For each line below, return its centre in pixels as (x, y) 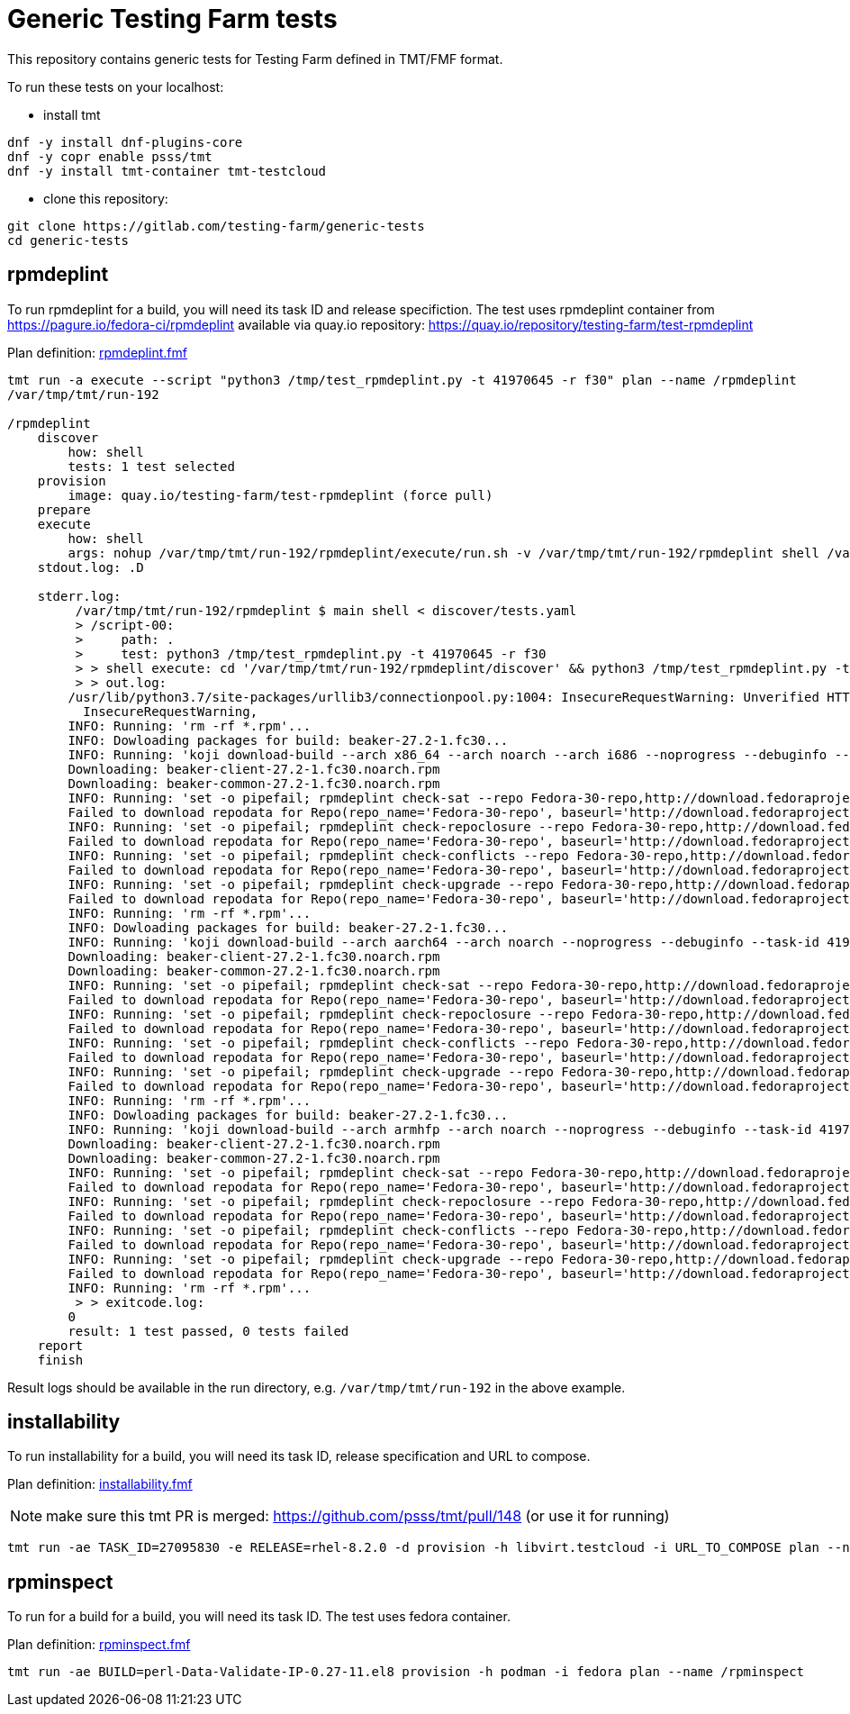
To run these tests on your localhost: (116, 86)
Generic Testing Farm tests (172, 19)
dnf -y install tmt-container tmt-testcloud (167, 171)
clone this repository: (106, 198)
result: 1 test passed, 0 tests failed (208, 1331)
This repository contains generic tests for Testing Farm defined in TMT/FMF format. (255, 59)
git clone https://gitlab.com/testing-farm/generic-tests (216, 226)
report (60, 1345)
